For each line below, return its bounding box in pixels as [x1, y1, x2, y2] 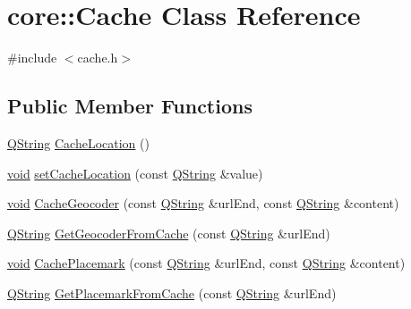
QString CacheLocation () [7, 133, 150, 152]
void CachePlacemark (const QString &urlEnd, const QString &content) [7, 254, 406, 272]
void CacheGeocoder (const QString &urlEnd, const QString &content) [7, 194, 399, 213]
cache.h [77, 48, 118, 67]
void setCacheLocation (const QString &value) [7, 163, 263, 182]
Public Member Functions [7, 92, 253, 120]
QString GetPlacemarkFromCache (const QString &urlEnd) [7, 283, 337, 302]
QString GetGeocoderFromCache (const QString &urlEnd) [7, 223, 330, 242]
